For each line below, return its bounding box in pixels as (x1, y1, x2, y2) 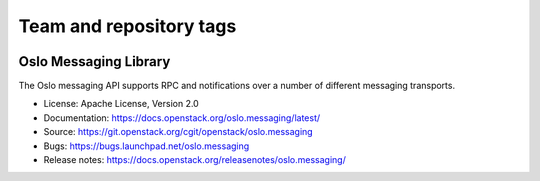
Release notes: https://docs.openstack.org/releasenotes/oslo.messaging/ (43, 154, 347, 166)
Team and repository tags (18, 15, 237, 37)
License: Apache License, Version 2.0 (43, 98, 199, 110)
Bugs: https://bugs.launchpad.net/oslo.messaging (43, 140, 250, 152)
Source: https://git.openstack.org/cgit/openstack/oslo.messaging (43, 126, 314, 138)
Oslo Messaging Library (18, 53, 171, 70)
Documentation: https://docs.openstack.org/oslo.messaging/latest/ (43, 111, 321, 124)
